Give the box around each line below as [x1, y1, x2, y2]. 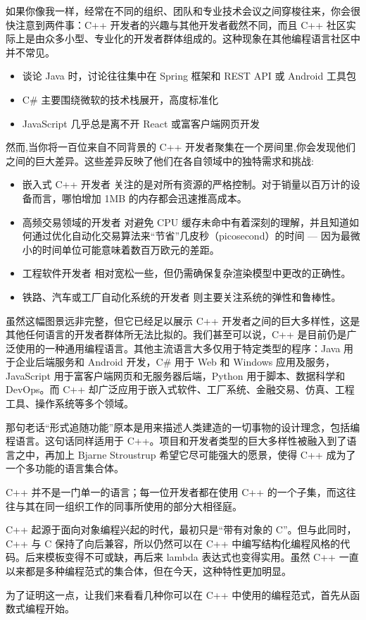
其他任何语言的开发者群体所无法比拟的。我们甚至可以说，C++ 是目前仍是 [6, 327, 347, 342]
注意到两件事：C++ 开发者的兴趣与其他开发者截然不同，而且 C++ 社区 [15, 17, 346, 32]
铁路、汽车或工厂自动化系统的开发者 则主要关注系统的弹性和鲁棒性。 [22, 289, 341, 304]
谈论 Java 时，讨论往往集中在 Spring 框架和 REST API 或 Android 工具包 [22, 68, 356, 83]
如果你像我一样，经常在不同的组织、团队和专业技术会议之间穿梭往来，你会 [6, 4, 351, 18]
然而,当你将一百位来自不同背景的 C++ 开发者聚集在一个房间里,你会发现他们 [6, 139, 355, 154]
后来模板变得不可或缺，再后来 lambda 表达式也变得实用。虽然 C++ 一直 [25, 550, 359, 564]
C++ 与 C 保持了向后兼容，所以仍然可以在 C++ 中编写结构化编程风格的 [6, 535, 341, 550]
